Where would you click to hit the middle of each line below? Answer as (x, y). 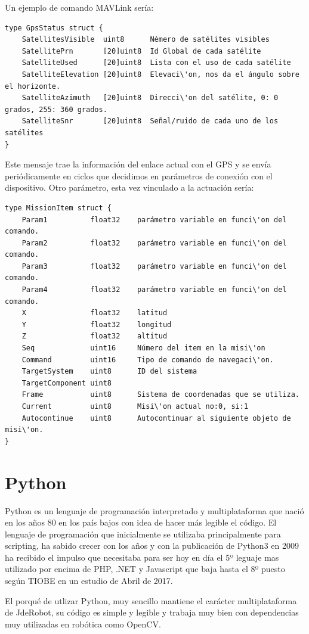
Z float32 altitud (95, 336)
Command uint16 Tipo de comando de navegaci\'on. (148, 360)
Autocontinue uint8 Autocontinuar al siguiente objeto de (156, 418)
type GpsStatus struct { (54, 28)
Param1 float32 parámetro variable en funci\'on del (154, 220)
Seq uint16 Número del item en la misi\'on (143, 348)
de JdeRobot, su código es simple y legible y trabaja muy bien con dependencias (152, 612)
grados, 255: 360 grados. (56, 109)
